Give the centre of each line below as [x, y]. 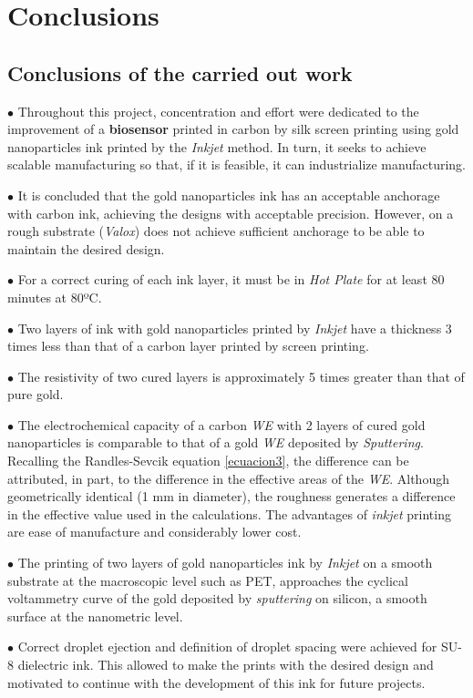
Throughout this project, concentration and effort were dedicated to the [218, 111]
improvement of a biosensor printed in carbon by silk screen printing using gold [233, 129]
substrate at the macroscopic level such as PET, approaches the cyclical [208, 580]
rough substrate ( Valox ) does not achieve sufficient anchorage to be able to [216, 231]
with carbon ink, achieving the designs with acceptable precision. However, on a [231, 213]
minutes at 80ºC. [55, 297]
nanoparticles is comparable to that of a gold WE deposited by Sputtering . [216, 442]
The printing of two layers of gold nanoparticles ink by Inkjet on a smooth [225, 563]
